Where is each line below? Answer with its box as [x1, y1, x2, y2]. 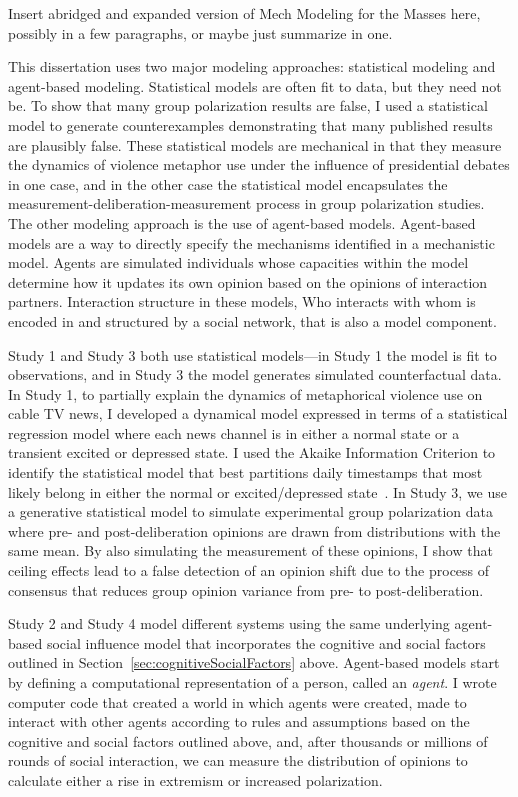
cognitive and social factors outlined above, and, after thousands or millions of [8, 730, 488, 751]
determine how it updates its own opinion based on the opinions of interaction [8, 271, 488, 292]
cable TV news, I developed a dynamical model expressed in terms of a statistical [8, 403, 508, 424]
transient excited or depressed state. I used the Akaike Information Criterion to [8, 442, 496, 463]
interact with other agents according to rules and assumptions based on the [8, 711, 470, 732]
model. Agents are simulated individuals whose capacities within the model [8, 252, 469, 273]
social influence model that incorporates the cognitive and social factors [46, 632, 486, 653]
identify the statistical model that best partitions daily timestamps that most [8, 462, 483, 483]
